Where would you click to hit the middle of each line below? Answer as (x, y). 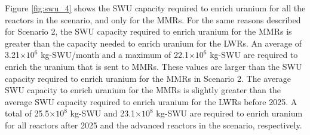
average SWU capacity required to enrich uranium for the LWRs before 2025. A (151, 101)
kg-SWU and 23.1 (103, 113)
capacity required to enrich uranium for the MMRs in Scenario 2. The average (148, 78)
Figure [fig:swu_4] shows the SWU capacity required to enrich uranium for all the (155, 8)
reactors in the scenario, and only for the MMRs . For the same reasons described (153, 19)
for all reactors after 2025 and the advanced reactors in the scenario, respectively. (154, 125)
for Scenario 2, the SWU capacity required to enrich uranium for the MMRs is (148, 31)
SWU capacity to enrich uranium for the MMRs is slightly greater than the (143, 90)
